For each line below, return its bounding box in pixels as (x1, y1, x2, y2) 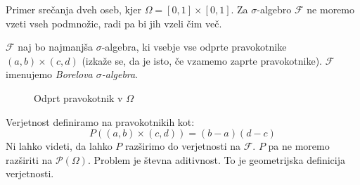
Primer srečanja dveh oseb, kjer (6, 2, 142, 16)
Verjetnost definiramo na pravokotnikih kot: (6, 114, 195, 129)
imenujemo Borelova (6, 67, 93, 82)
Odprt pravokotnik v (34, 90, 123, 105)
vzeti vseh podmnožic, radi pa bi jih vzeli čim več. (6, 15, 222, 30)
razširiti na (6, 152, 53, 167)
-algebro (257, 2, 292, 16)
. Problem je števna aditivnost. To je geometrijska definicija (87, 152, 345, 167)
